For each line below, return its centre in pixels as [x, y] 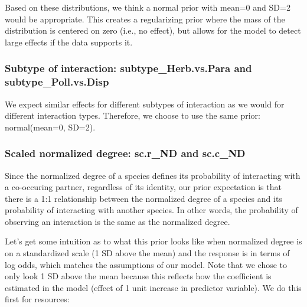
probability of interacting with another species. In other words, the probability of [151, 210]
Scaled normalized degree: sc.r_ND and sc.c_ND [125, 153]
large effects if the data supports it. [69, 42]
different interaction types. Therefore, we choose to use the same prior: [133, 115]
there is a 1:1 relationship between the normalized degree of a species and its [143, 198]
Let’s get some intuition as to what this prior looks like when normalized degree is [153, 241]
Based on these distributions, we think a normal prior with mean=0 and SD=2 [148, 7]
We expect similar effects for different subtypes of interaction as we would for [145, 104]
